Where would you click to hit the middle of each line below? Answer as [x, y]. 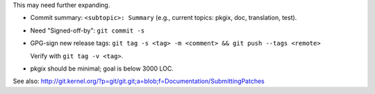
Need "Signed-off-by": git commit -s [87, 30]
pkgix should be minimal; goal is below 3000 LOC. [102, 68]
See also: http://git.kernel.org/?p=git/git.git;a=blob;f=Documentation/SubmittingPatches [139, 81]
